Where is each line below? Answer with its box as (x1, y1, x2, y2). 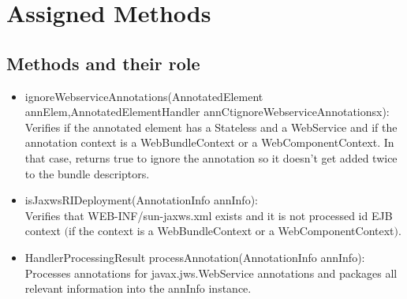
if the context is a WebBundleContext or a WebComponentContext (69, 222, 394, 239)
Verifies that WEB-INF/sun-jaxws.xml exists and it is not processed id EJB (24, 207, 393, 223)
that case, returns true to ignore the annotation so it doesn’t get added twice (24, 149, 398, 166)
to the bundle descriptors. (24, 165, 150, 181)
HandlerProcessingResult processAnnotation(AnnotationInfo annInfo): (24, 249, 365, 265)
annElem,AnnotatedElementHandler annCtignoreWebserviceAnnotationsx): (24, 103, 390, 120)
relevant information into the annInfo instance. (24, 280, 252, 297)
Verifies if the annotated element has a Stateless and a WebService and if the (24, 118, 398, 135)
